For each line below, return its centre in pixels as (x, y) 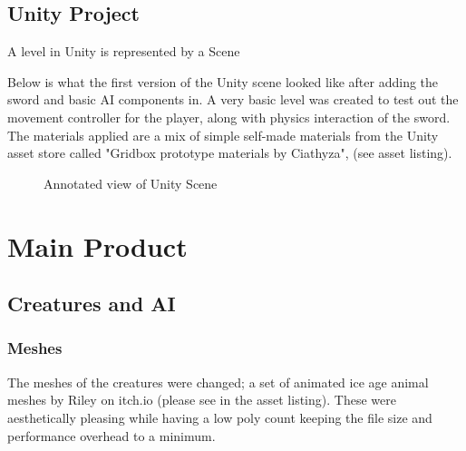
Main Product (97, 245)
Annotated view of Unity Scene (131, 183)
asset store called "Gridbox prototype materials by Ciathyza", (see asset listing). (230, 153)
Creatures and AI (92, 304)
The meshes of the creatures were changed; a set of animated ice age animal (218, 382)
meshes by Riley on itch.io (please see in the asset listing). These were (202, 400)
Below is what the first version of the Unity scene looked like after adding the (223, 81)
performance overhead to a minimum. (112, 435)
